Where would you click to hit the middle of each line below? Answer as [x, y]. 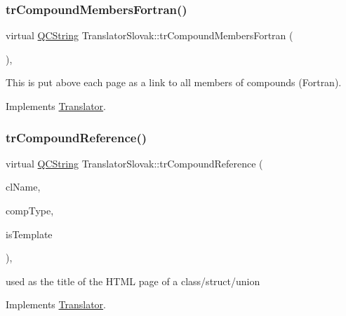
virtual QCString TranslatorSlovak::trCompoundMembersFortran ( [149, 35]
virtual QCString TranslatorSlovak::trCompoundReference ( [134, 163]
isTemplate [29, 234]
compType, [30, 210]
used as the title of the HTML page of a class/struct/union [133, 281]
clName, [23, 187]
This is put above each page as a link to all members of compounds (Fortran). [174, 82]
